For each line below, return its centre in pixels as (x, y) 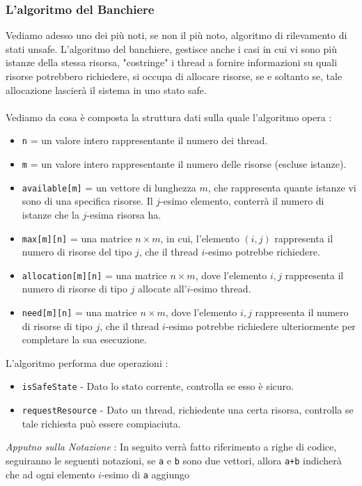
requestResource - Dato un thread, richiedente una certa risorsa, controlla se (188, 410)
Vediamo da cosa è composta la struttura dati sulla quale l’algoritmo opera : (169, 117)
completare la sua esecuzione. (84, 339)
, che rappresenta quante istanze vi (282, 187)
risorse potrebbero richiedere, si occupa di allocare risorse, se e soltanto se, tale (174, 76)
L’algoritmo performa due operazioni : (87, 362)
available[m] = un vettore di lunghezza (109, 187)
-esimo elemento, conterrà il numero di (242, 201)
